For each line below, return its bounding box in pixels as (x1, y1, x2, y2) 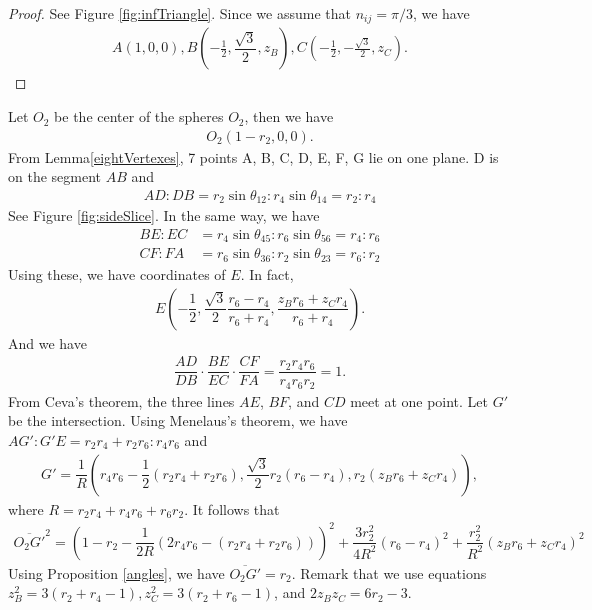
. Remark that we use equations (291, 562, 487, 583)
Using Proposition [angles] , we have (8, 562, 225, 583)
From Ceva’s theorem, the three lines (8, 390, 235, 411)
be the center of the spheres (54, 106, 224, 127)
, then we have (244, 106, 334, 127)
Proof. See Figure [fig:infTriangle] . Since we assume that (8, 3, 351, 23)
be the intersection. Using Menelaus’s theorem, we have (8, 410, 348, 431)
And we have (8, 332, 87, 353)
